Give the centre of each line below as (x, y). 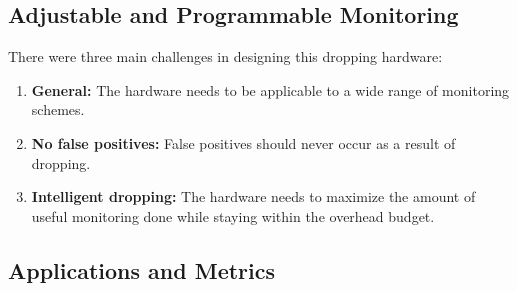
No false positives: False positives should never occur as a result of (243, 142)
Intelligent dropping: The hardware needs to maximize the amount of (253, 196)
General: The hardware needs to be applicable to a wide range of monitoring (270, 89)
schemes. (58, 109)
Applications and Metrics (142, 269)
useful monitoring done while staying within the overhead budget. (233, 215)
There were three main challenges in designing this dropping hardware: (225, 56)
